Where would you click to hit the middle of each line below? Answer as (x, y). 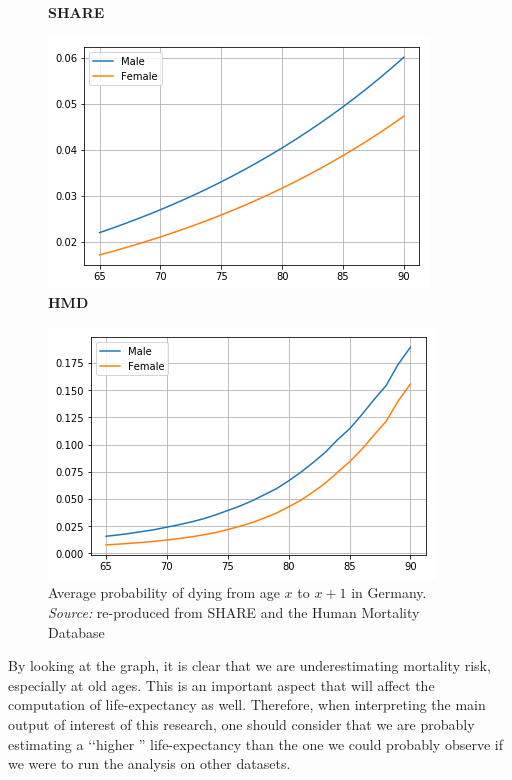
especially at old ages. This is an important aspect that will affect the (221, 684)
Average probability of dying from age (164, 592)
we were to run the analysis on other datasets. (149, 763)
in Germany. (389, 592)
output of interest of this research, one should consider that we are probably (241, 723)
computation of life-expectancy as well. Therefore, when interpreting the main (247, 704)
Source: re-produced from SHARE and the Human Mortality (234, 611)
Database (76, 631)
